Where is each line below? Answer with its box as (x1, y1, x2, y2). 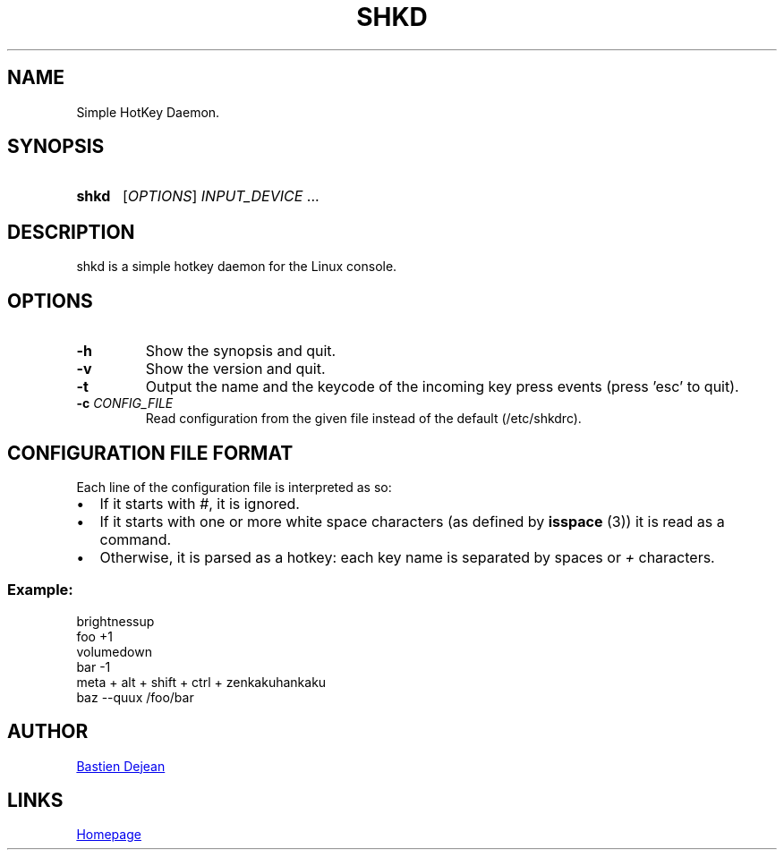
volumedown (76, 643, 152, 659)
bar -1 (76, 658, 111, 675)
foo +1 (76, 628, 113, 644)
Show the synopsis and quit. (145, 342, 337, 361)
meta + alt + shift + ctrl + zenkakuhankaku (76, 674, 327, 690)
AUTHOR (7, 720, 89, 743)
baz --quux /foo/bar (76, 689, 194, 705)
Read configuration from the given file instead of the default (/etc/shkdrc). (145, 411, 582, 427)
